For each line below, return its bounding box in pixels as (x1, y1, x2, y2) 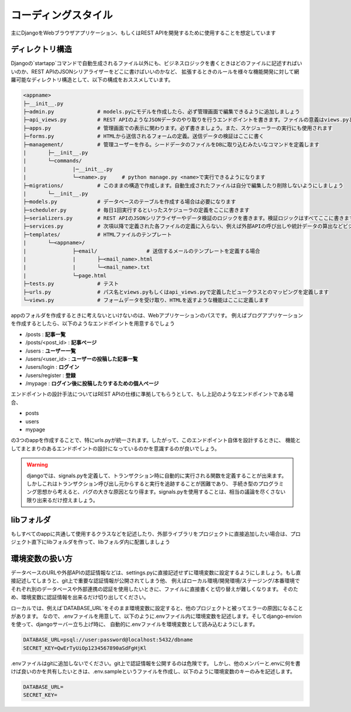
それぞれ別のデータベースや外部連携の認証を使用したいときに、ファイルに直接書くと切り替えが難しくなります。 (11, 586, 282, 593)
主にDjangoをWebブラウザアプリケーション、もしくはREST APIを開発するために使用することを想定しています (11, 29, 276, 36)
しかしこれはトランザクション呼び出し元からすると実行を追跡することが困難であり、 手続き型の (26, 480, 259, 487)
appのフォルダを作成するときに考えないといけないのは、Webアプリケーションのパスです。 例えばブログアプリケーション (11, 311, 304, 319)
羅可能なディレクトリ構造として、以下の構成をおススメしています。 (11, 76, 174, 83)
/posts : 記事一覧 (25, 331, 66, 338)
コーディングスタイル (11, 9, 113, 22)
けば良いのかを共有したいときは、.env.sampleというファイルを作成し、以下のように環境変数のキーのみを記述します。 (11, 668, 295, 675)
